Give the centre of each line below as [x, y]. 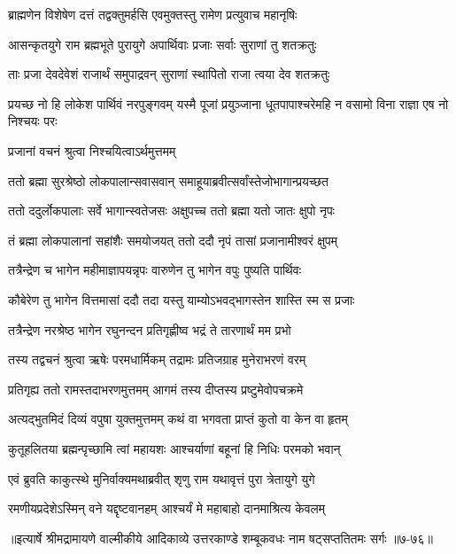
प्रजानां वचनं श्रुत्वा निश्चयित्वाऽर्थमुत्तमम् [92, 150]
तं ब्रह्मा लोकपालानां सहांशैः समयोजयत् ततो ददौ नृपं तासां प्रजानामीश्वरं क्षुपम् [173, 240]
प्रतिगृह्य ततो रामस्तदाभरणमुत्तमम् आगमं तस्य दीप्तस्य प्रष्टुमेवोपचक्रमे [156, 389]
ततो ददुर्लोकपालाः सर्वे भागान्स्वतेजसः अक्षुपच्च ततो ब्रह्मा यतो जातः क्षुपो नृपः [171, 211]
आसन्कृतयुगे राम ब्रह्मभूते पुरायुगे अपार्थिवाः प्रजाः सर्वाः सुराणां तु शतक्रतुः [162, 44]
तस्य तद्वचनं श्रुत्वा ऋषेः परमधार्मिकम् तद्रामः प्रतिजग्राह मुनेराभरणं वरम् [157, 359]
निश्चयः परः [33, 121]
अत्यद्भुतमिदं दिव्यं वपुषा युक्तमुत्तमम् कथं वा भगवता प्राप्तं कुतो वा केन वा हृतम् [178, 419]
